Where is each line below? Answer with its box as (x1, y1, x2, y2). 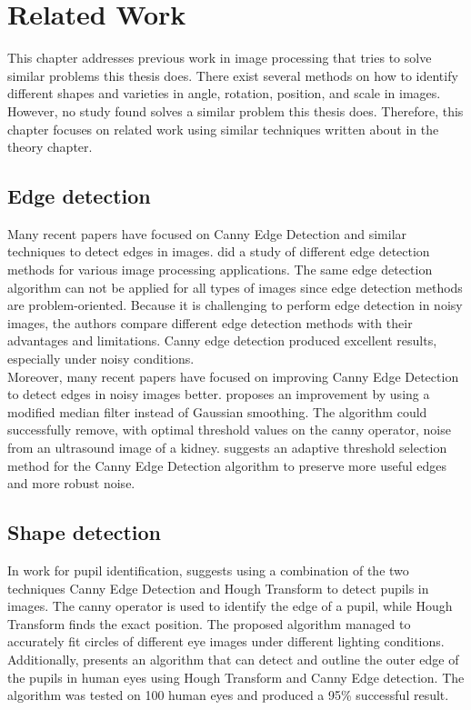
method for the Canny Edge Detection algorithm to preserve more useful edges (7, 455, 447, 475)
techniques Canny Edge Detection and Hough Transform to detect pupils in (7, 578, 429, 597)
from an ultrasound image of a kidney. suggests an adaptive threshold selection (7, 438, 447, 457)
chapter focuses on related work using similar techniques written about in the (7, 119, 439, 138)
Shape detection (7, 518, 162, 546)
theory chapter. (7, 137, 93, 156)
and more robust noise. (7, 474, 135, 493)
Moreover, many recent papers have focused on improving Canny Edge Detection (7, 366, 459, 385)
